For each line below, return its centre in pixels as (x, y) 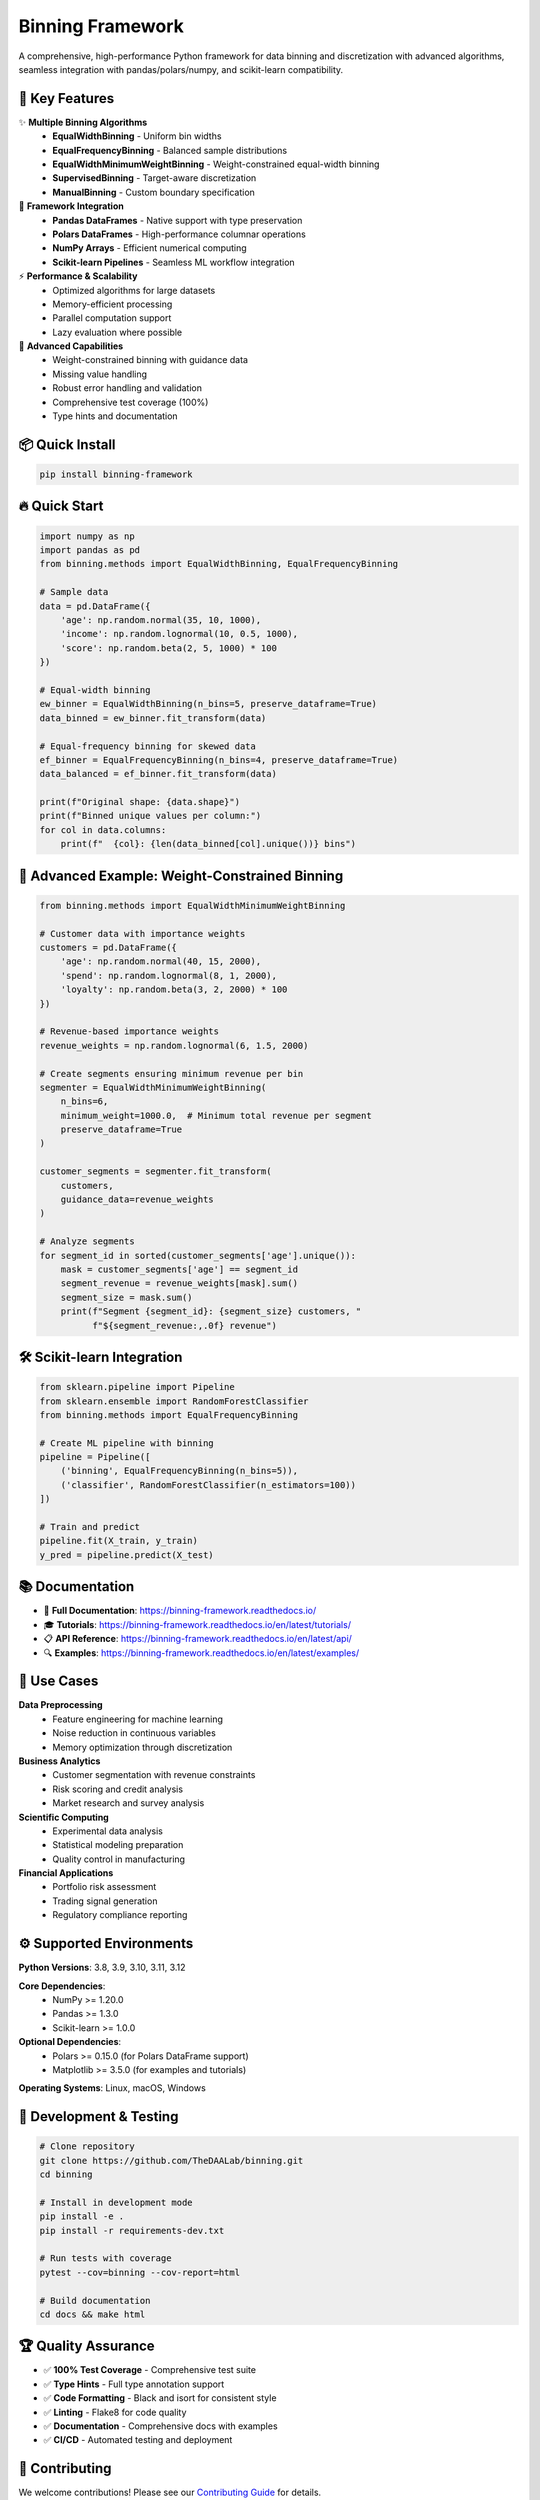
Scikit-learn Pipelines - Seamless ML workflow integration (173, 262)
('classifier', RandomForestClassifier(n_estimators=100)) (208, 1484)
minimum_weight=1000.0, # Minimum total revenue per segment (216, 1115)
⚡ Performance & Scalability (78, 276)
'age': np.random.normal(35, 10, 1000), (161, 619)
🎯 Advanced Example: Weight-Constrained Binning (181, 875)
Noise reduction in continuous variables (134, 1733)
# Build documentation (95, 2300)
